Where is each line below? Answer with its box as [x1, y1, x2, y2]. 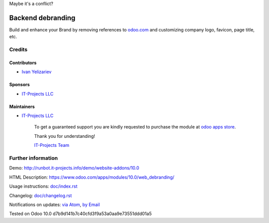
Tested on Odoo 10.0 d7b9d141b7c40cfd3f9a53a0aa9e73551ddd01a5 [9, 211, 152, 217]
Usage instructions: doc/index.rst [9, 183, 78, 189]
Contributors [9, 60, 37, 66]
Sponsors [9, 82, 30, 88]
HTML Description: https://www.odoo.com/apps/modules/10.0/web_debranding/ [9, 174, 174, 180]
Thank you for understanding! [34, 133, 96, 139]
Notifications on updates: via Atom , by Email [9, 202, 100, 208]
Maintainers [9, 104, 35, 110]
